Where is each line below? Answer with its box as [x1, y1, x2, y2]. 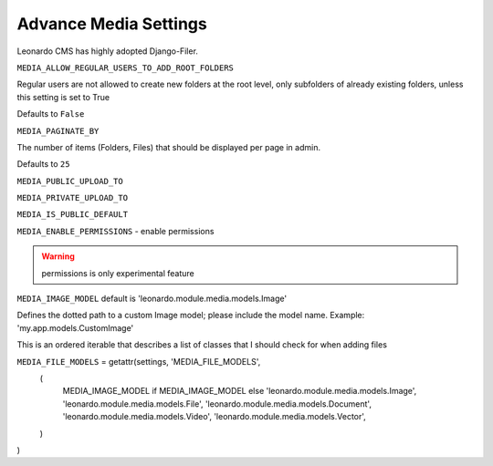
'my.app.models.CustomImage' [16, 322, 134, 333]
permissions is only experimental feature [41, 267, 195, 278]
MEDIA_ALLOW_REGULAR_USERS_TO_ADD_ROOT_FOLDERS [16, 62, 235, 73]
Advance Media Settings [16, 14, 207, 34]
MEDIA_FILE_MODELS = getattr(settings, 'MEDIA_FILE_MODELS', [16, 356, 261, 367]
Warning [41, 251, 75, 262]
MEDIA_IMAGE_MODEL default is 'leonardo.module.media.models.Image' [16, 293, 288, 305]
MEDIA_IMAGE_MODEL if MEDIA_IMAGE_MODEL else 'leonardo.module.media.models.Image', [62, 386, 417, 397]
